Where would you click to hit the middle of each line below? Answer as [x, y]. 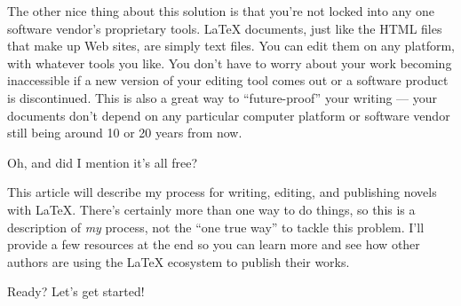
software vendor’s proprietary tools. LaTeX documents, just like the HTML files [225, 28]
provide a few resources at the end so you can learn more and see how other [214, 244]
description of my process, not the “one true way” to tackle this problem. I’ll [216, 227]
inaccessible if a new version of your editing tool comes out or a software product [228, 80]
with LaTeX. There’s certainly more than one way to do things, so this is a [211, 209]
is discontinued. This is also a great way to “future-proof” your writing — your [223, 97]
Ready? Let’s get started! [76, 291]
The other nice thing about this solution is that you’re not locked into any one [221, 11]
